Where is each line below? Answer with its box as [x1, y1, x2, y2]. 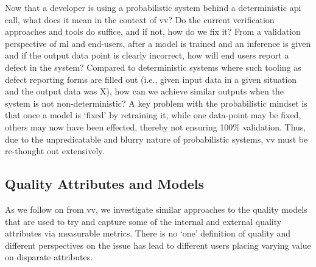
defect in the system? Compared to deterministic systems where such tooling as [5, 60, 301, 73]
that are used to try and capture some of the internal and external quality [5, 215, 282, 227]
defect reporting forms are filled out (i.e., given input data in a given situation [5, 73, 297, 85]
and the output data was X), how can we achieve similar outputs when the [5, 85, 284, 98]
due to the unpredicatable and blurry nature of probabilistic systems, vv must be [5, 132, 308, 145]
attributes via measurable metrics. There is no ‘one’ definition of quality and [5, 227, 291, 240]
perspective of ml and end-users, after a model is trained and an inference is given [5, 37, 311, 49]
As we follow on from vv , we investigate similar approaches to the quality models [5, 202, 307, 215]
